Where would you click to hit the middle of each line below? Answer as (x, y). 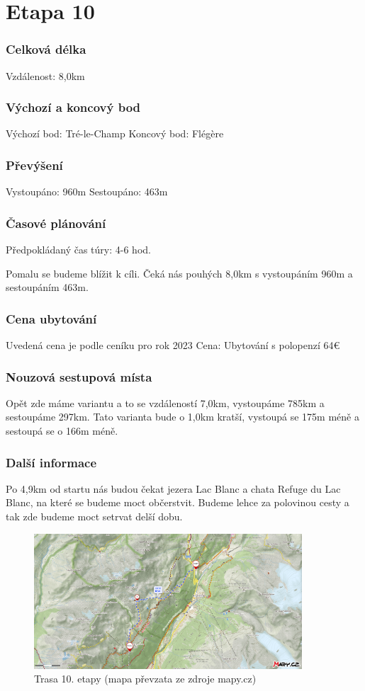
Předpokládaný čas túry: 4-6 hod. (78, 250)
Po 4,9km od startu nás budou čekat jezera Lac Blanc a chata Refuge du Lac (173, 488)
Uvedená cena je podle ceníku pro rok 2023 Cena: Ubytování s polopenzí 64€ (173, 345)
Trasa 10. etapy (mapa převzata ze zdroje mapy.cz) (145, 679)
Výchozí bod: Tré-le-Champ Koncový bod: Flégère (115, 133)
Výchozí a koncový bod (73, 107)
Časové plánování (56, 223)
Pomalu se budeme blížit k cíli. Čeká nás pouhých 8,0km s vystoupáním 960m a (179, 273)
